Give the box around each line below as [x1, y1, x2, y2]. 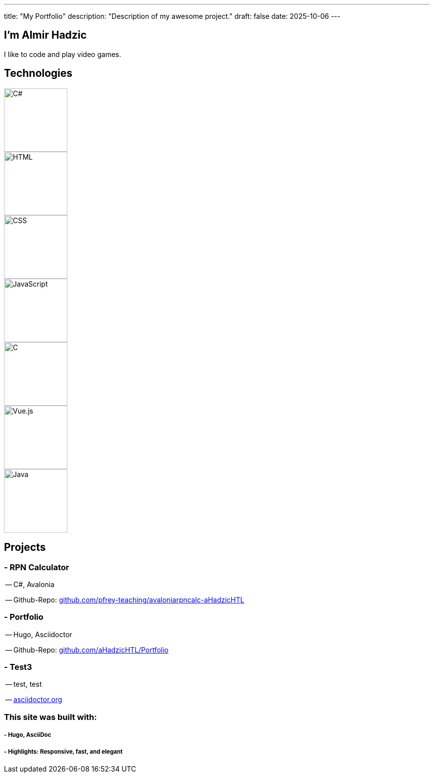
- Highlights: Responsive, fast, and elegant [4, 748, 123, 755]
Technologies [4, 67, 73, 80]
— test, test [5, 680, 42, 689]
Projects [4, 541, 46, 554]
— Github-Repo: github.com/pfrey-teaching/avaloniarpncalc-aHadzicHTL [5, 595, 244, 604]
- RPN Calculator [4, 562, 69, 572]
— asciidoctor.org [5, 695, 62, 704]
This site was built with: [4, 712, 97, 722]
